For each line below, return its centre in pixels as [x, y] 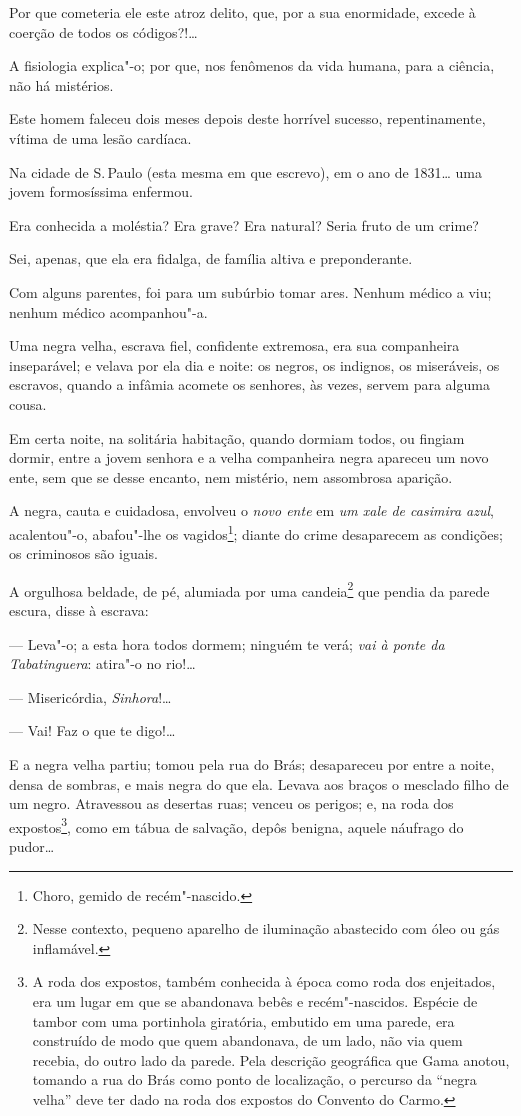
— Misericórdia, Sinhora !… [90, 696]
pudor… [32, 845]
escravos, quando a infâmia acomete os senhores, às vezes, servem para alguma [249, 384]
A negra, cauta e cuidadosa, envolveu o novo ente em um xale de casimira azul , [251, 510]
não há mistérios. [61, 84]
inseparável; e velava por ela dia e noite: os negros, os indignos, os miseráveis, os [254, 364]
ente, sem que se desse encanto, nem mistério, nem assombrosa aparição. [231, 476]
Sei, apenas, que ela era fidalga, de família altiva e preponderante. [211, 258]
